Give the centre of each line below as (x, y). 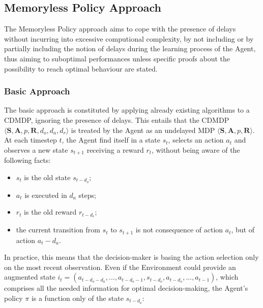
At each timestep (31, 140)
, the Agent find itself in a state (111, 140)
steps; (87, 195)
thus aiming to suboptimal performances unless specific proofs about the (117, 58)
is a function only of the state (77, 298)
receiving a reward (115, 149)
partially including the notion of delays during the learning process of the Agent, (130, 48)
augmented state (30, 277)
